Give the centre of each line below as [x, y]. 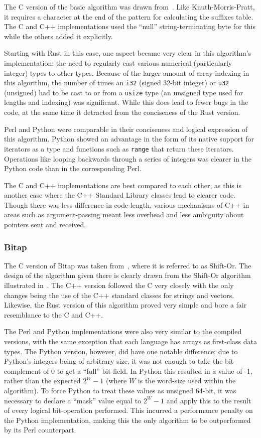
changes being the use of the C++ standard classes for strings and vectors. [119, 295]
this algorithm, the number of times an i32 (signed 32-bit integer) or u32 [117, 83]
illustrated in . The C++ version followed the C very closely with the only [119, 285]
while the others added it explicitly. [58, 36]
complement [23, 371]
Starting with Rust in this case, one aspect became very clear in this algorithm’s [128, 53]
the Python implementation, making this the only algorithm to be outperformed [127, 420]
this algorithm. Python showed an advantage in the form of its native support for [129, 139]
